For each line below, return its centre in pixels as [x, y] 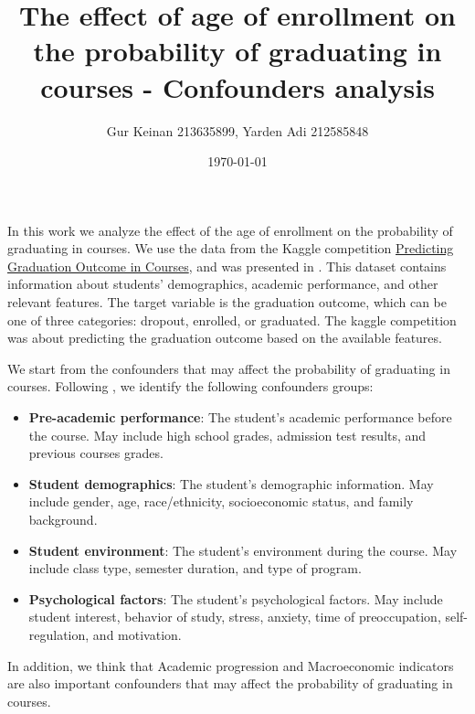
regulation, [59, 634]
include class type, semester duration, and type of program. [195, 568]
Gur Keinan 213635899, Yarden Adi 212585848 [237, 130]
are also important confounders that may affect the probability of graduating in [230, 683]
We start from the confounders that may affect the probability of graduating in [229, 368]
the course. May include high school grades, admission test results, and [227, 435]
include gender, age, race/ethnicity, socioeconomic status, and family [221, 501]
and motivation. [137, 634]
